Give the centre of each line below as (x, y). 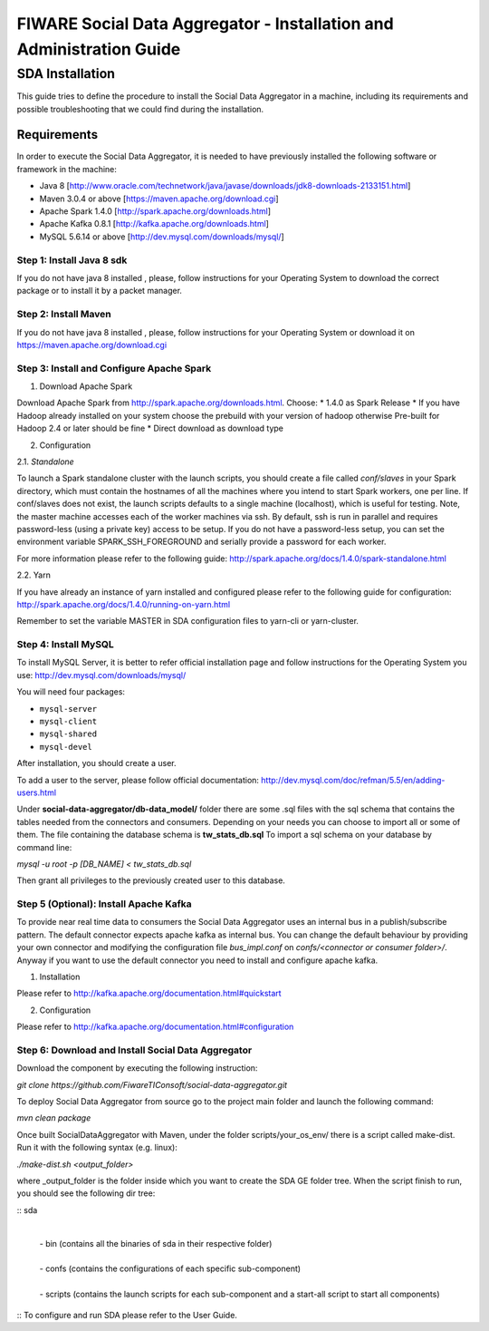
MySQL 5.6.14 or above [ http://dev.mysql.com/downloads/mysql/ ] (162, 237)
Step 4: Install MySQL (66, 645)
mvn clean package (54, 1118)
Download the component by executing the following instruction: (137, 1068)
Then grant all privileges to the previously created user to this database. (151, 880)
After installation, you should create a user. (96, 763)
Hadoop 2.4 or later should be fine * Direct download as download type (150, 428)
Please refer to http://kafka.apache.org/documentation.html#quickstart (149, 994)
